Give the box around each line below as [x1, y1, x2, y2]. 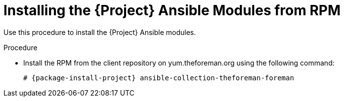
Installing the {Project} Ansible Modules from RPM [3, 2, 341, 19]
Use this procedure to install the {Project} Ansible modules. [3, 28, 196, 36]
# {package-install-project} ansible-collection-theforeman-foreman [23, 73, 294, 82]
